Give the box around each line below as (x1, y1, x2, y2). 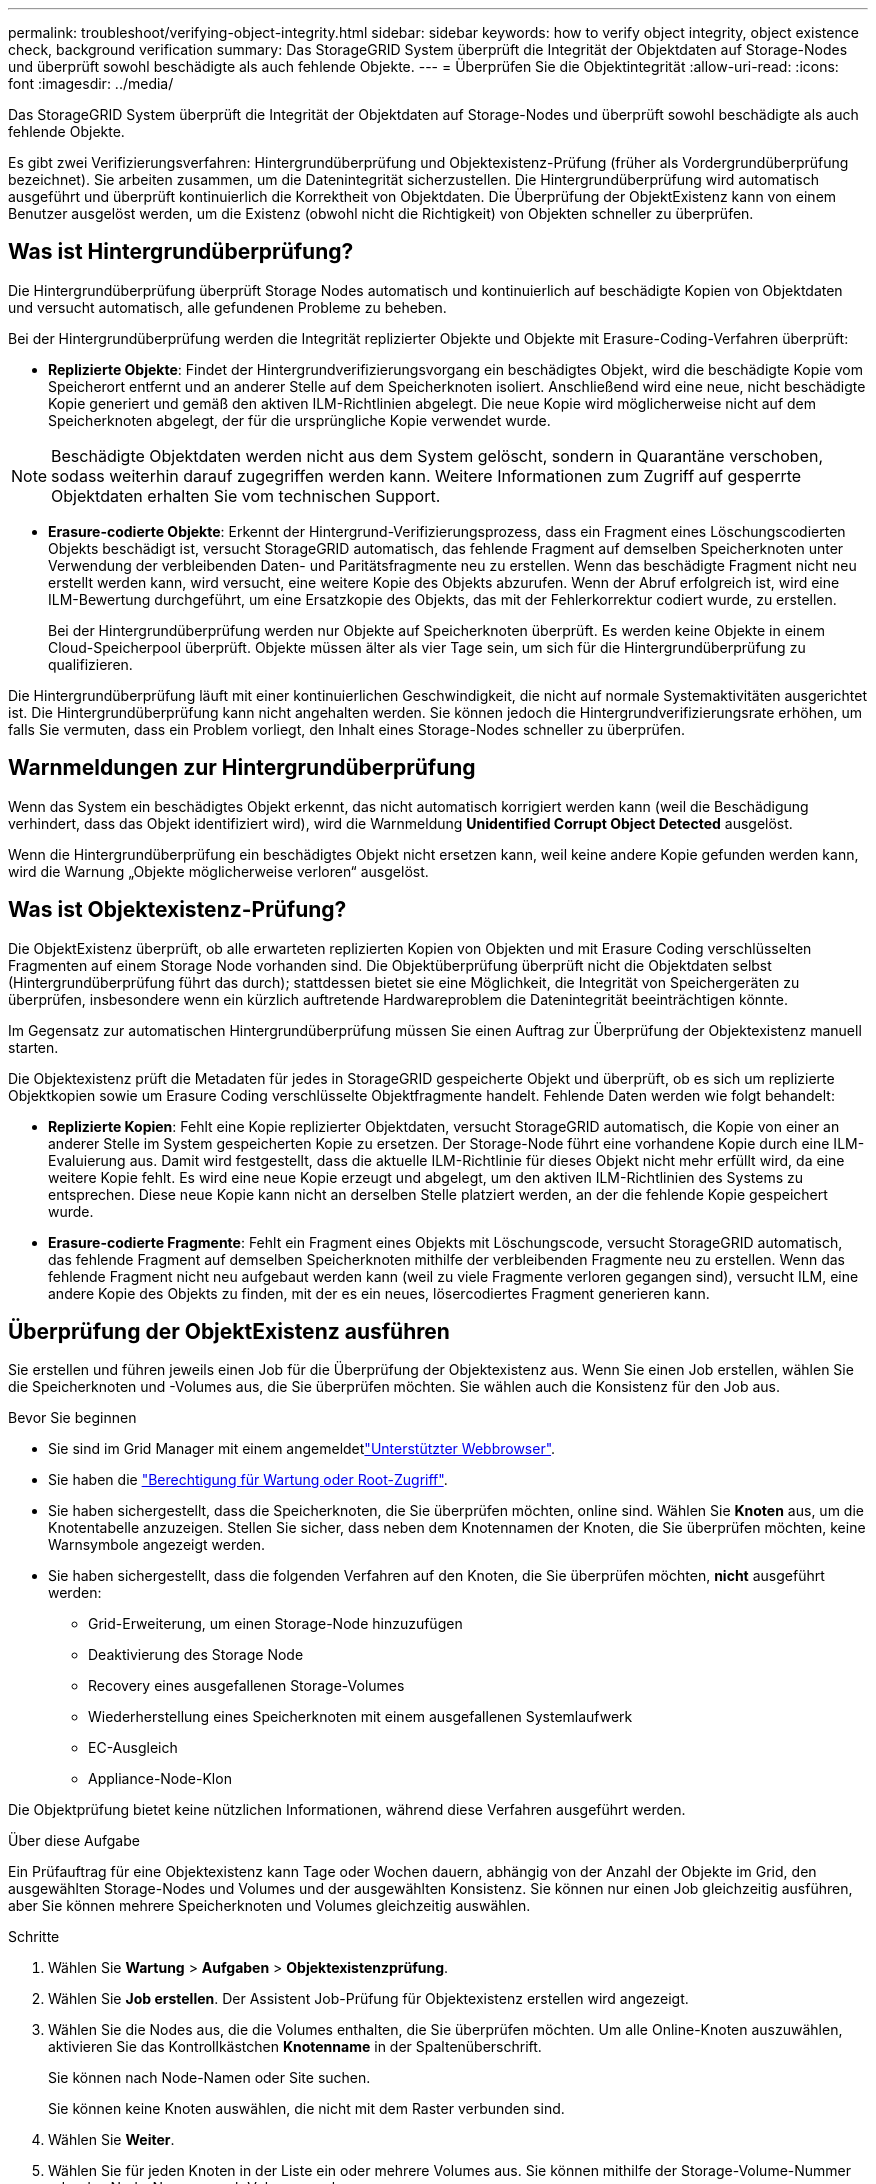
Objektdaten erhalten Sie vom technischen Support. (51, 485, 441, 506)
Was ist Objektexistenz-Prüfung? (8, 897, 347, 923)
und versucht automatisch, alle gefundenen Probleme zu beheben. (8, 298, 447, 316)
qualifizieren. (48, 655, 133, 673)
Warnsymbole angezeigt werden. (48, 1536, 265, 1554)
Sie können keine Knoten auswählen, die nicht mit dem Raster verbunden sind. (48, 2100, 565, 2118)
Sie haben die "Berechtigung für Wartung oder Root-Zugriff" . (48, 1471, 448, 1489)
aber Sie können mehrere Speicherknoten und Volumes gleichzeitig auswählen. (8, 1897, 531, 1915)
